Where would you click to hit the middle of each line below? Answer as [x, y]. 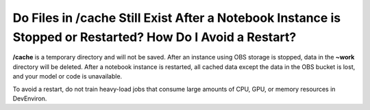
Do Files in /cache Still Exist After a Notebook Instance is [177, 18]
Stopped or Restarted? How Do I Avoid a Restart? [155, 37]
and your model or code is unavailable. [67, 77]
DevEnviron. [30, 98]
